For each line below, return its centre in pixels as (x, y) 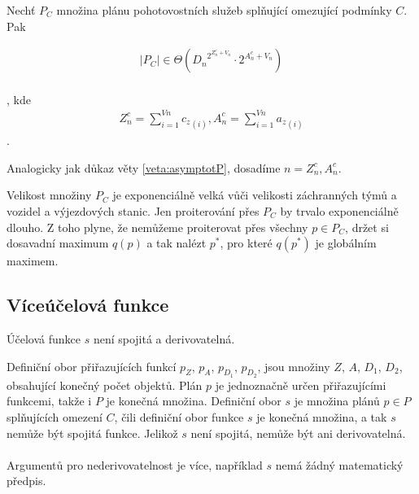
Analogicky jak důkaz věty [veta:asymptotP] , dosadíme (144, 167)
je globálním (346, 243)
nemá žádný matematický (339, 464)
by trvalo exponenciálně (339, 211)
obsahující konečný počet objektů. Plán (105, 385)
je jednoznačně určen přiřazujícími (301, 385)
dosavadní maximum (58, 243)
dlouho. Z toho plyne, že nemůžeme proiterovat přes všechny (157, 227)
